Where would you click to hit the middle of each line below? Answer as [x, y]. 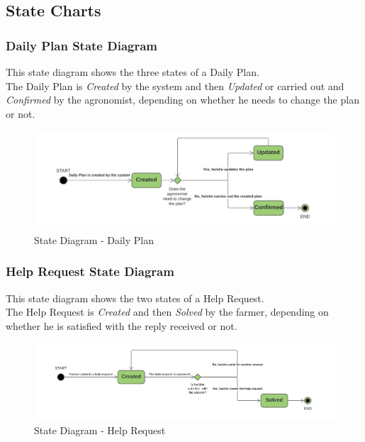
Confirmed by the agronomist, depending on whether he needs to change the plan [182, 100]
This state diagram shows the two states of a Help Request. [135, 298]
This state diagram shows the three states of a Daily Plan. [133, 72]
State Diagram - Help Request [100, 430]
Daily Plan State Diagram [82, 45]
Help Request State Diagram [90, 271]
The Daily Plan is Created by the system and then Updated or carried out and [175, 85]
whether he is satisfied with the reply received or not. [122, 325]
